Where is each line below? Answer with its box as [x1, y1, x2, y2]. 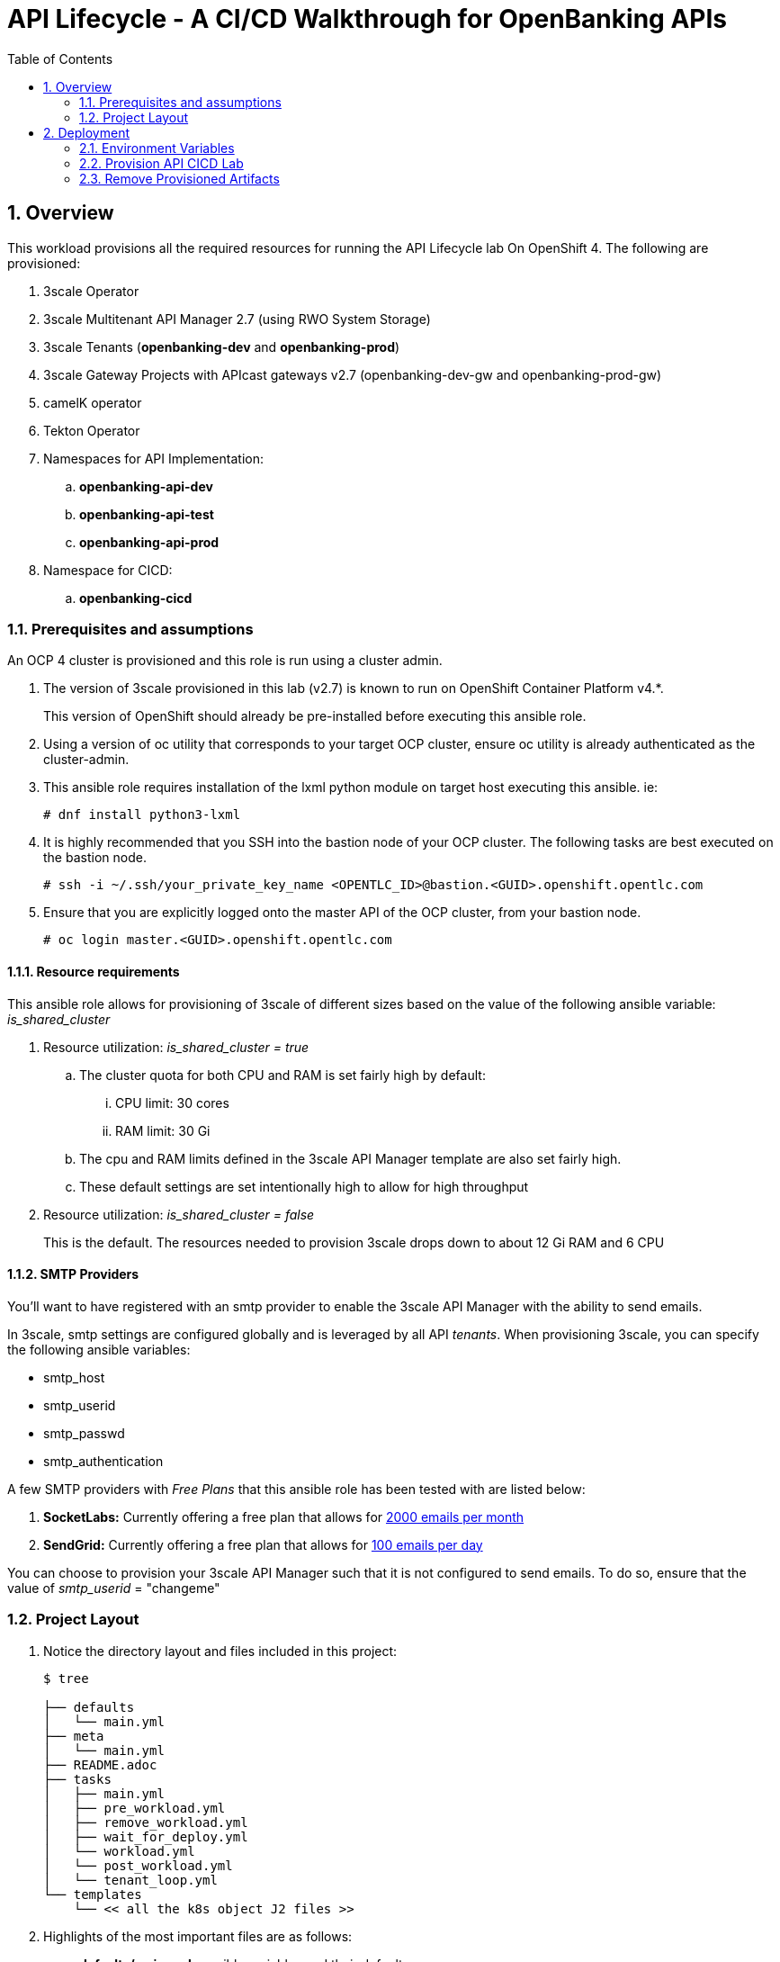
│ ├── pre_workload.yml [43, 1800, 226, 1815]
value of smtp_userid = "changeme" [7, 1579, 220, 1596]
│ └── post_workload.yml [43, 1858, 233, 1873]
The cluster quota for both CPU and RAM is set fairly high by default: [79, 1066, 486, 1083]
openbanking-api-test [79, 506, 214, 522]
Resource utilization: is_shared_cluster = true [43, 1039, 309, 1055]
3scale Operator [43, 283, 139, 299]
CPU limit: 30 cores [115, 1094, 229, 1111]
